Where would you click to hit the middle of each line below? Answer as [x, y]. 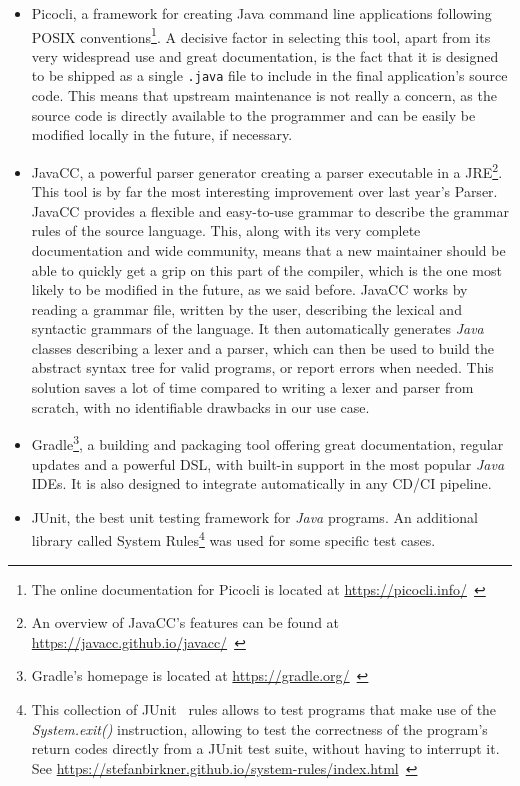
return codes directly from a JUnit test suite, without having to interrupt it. [265, 748]
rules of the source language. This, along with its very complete [226, 230]
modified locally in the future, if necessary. [162, 134]
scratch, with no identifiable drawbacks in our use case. [200, 406]
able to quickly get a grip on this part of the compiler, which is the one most [266, 269]
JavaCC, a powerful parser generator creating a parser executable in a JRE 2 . [267, 170]
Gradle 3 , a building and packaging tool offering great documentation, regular [267, 442]
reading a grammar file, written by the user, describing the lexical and [246, 308]
